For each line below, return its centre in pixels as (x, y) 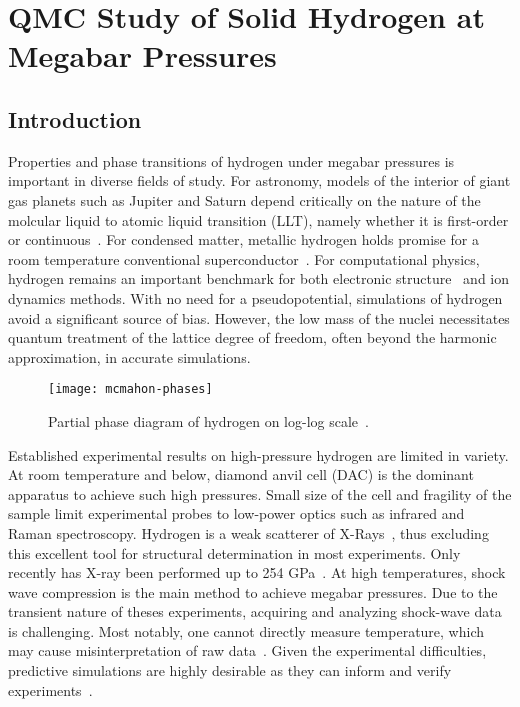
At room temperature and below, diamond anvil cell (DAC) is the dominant (241, 474)
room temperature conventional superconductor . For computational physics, (244, 258)
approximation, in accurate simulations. (129, 356)
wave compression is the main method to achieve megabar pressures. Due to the (253, 591)
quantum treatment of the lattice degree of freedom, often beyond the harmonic (252, 337)
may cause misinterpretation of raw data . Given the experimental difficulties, (247, 650)
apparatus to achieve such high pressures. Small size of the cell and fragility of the (260, 493)
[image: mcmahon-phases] (130, 389)
